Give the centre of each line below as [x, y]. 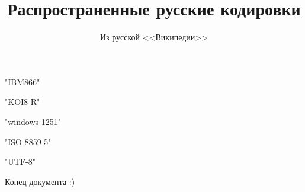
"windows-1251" [33, 121]
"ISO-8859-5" [28, 141]
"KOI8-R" [23, 102]
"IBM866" [23, 81]
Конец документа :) [40, 181]
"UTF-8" [20, 161]
